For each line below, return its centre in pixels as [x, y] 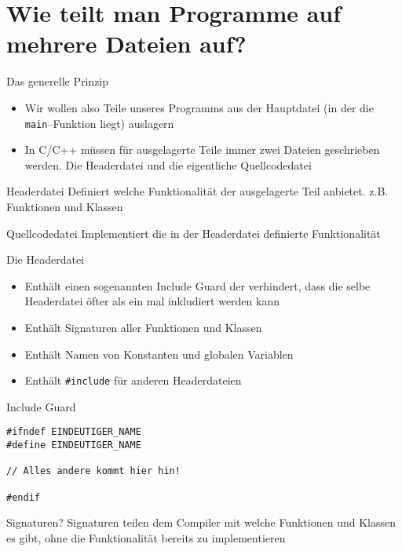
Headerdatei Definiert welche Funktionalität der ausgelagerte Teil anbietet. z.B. [197, 191]
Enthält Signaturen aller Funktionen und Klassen [143, 327]
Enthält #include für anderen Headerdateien [133, 380]
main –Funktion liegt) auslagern [99, 123]
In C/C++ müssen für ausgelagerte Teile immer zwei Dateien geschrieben [202, 150]
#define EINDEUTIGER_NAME [74, 445]
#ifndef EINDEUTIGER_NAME [74, 432]
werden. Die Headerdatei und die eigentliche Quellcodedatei [168, 164]
